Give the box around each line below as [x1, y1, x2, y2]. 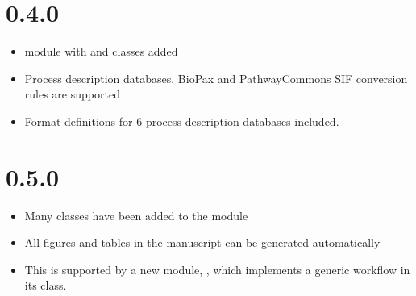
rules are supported [24, 85, 120, 102]
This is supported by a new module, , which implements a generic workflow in [24, 261, 410, 277]
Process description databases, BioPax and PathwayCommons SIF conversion [24, 69, 408, 86]
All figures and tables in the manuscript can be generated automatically [24, 234, 381, 251]
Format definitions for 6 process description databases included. [24, 112, 339, 129]
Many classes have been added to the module [24, 206, 248, 223]
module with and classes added [24, 43, 178, 60]
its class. [24, 277, 67, 294]
